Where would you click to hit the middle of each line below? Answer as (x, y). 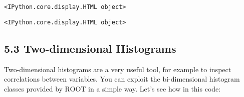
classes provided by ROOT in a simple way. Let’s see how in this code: (112, 88)
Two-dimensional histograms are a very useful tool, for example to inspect (118, 69)
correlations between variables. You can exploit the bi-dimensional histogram (122, 79)
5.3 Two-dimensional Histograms (90, 48)
